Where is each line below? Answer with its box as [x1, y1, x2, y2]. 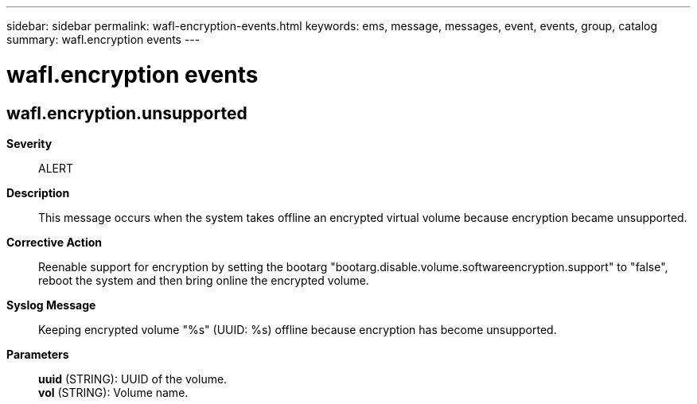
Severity [6, 136, 53, 150]
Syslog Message [6, 297, 96, 312]
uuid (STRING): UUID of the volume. [38, 371, 228, 386]
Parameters [6, 347, 69, 361]
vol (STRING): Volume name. [38, 385, 189, 399]
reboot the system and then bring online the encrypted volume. [38, 273, 369, 287]
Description [6, 185, 70, 200]
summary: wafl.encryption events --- [6, 33, 201, 46]
